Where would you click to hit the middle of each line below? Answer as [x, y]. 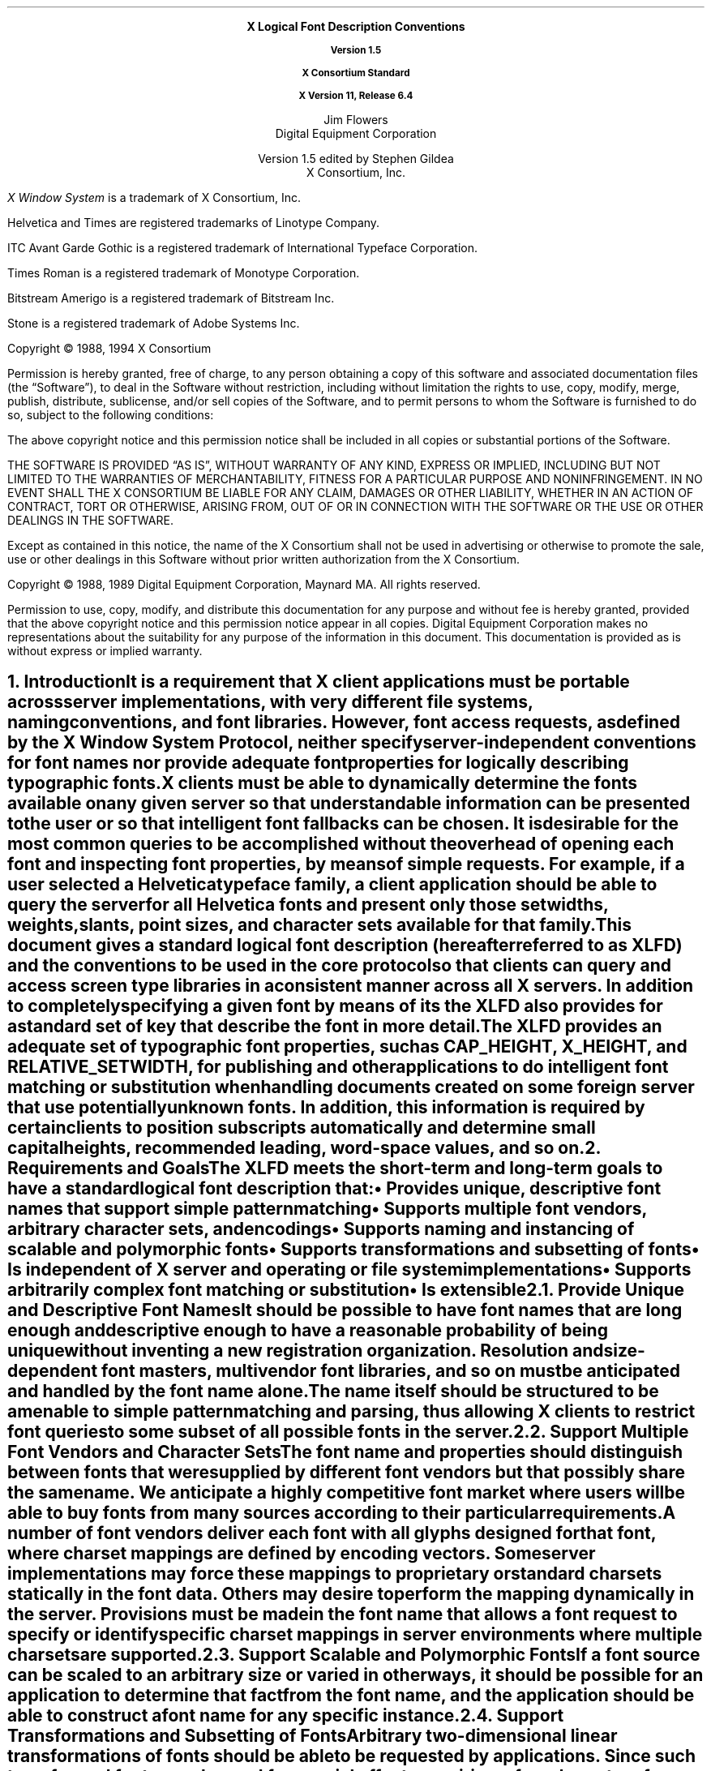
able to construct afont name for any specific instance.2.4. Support [286, 1716]
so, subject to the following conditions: [111, 415]
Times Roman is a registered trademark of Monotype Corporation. [184, 273]
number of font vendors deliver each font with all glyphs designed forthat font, [332, 1533]
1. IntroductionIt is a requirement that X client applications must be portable [319, 682]
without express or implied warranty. [105, 651]
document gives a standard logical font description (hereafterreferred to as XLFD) [345, 946]
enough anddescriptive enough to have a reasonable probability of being [308, 1331]
